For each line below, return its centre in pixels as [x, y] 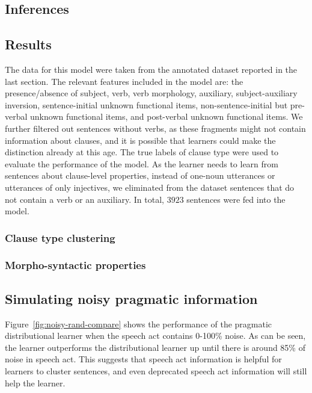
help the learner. [35, 382]
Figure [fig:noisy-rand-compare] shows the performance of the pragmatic [139, 323]
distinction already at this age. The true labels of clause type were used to [142, 152]
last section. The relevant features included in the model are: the [124, 81]
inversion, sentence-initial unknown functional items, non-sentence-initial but [146, 104]
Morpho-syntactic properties [75, 265]
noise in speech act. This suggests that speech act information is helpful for [143, 359]
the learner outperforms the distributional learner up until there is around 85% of [155, 347]
